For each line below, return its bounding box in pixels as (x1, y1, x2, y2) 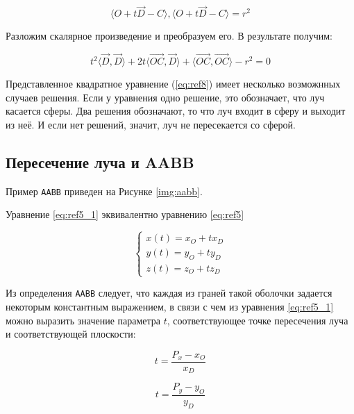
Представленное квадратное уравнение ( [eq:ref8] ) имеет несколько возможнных (6, 76, 341, 91)
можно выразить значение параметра (6, 313, 161, 327)
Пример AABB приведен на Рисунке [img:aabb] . (6, 183, 203, 198)
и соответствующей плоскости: (6, 326, 136, 341)
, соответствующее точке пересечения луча (167, 313, 348, 327)
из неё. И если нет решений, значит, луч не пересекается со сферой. (6, 117, 296, 131)
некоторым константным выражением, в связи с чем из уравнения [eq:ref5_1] (6, 299, 334, 313)
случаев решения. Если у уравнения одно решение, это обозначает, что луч (6, 90, 325, 104)
